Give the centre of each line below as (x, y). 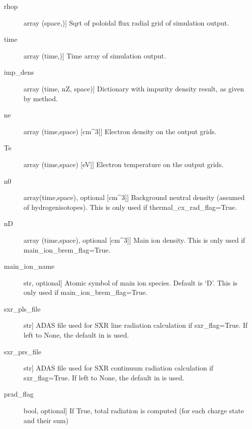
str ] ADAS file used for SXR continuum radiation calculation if (119, 368)
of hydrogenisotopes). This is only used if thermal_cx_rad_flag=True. (130, 207)
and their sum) (46, 420)
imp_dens (19, 72)
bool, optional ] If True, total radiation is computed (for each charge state (134, 411)
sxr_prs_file (23, 351)
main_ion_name (29, 266)
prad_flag (19, 394)
